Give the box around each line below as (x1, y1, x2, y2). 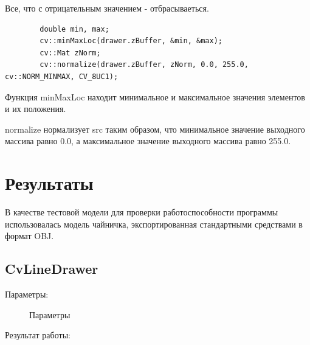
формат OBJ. (5, 229, 54, 242)
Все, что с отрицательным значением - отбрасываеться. (5, 2, 209, 14)
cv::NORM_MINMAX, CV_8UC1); (5, 72, 119, 81)
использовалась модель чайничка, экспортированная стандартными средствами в (5, 217, 303, 230)
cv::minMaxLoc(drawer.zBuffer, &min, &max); (40, 37, 222, 46)
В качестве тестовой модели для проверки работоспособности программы (5, 206, 278, 218)
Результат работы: (5, 329, 71, 341)
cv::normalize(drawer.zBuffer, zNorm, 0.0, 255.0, (40, 60, 249, 69)
